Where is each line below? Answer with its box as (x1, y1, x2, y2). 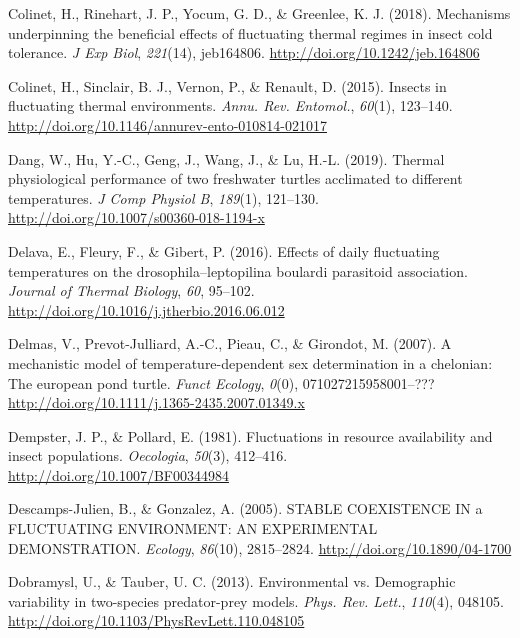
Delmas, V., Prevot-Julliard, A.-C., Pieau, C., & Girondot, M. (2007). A (8, 333, 452, 354)
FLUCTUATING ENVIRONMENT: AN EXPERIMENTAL (8, 518, 378, 539)
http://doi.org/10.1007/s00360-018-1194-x (8, 207, 265, 228)
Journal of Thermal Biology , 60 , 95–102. (8, 280, 255, 301)
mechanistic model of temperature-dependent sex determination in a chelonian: (8, 352, 493, 373)
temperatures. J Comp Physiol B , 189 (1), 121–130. (8, 187, 319, 208)
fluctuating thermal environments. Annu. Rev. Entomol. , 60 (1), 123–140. (8, 95, 453, 116)
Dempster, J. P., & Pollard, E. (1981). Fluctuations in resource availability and (8, 425, 493, 446)
